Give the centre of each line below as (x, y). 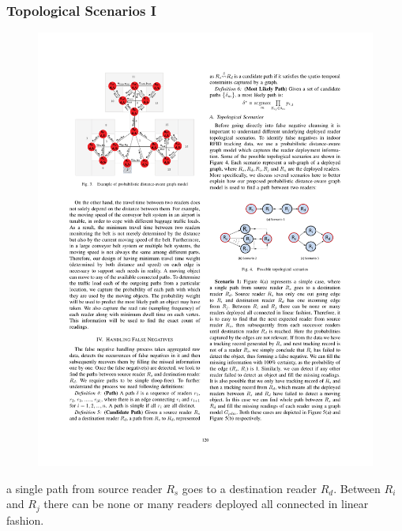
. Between (357, 488)
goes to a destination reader (250, 488)
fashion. (25, 520)
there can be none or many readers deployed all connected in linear (206, 504)
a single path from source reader (85, 488)
